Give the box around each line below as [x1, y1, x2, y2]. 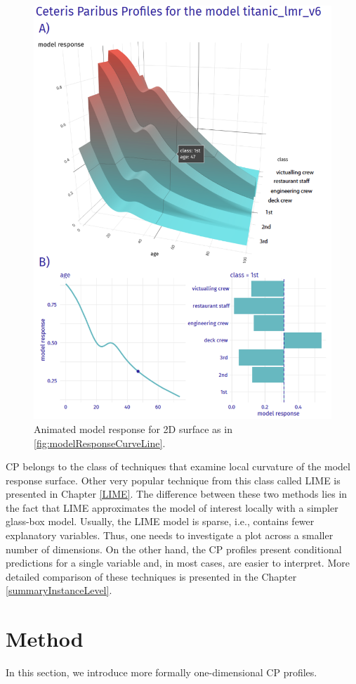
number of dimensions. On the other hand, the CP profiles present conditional [6, 541, 342, 556]
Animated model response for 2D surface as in [34, 421, 232, 436]
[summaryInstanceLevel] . [6, 583, 112, 598]
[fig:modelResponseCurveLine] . [34, 435, 166, 450]
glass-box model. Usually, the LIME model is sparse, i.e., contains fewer [6, 514, 315, 529]
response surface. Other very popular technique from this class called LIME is [6, 472, 341, 487]
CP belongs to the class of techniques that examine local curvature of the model [6, 459, 350, 474]
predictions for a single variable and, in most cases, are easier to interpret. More [6, 555, 350, 570]
